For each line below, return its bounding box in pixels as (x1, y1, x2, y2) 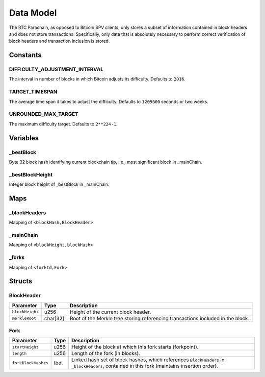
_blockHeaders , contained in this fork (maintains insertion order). (71, 363, 218, 370)
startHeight (12, 344, 39, 350)
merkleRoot (12, 316, 37, 321)
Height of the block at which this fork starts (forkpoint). (71, 344, 199, 351)
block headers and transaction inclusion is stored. (9, 38, 110, 44)
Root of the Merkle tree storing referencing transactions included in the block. (69, 315, 250, 322)
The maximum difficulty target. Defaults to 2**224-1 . (9, 121, 118, 127)
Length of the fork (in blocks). (71, 350, 140, 357)
